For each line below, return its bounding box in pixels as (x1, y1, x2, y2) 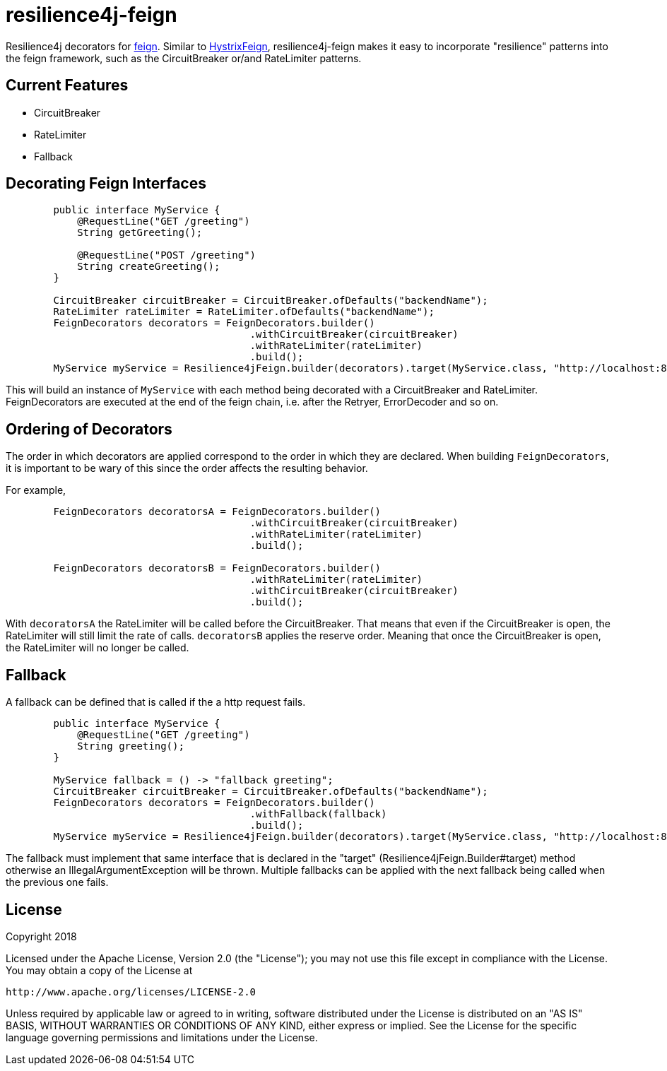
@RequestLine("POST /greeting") (77, 249, 256, 261)
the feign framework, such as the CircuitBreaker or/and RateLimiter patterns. (6, 52, 362, 64)
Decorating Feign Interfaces (6, 174, 206, 193)
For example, (6, 484, 66, 497)
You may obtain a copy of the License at (6, 964, 193, 976)
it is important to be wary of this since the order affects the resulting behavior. (6, 462, 368, 475)
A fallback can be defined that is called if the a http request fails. (6, 696, 306, 709)
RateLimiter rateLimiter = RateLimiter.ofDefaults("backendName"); (53, 306, 435, 318)
